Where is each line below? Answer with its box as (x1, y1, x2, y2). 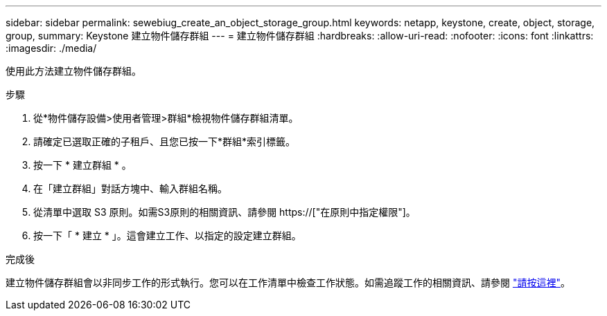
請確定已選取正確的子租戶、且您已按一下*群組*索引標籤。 (33, 136, 296, 147)
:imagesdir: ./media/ (6, 42, 97, 54)
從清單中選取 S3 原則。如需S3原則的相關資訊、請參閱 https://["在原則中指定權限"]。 (33, 206, 416, 218)
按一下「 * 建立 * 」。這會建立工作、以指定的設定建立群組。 (33, 230, 301, 241)
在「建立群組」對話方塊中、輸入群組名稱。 (33, 183, 227, 194)
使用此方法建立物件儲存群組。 (6, 65, 141, 77)
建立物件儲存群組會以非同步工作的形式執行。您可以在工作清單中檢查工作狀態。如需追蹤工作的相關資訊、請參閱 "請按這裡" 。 (6, 277, 570, 288)
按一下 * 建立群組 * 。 (33, 159, 132, 171)
